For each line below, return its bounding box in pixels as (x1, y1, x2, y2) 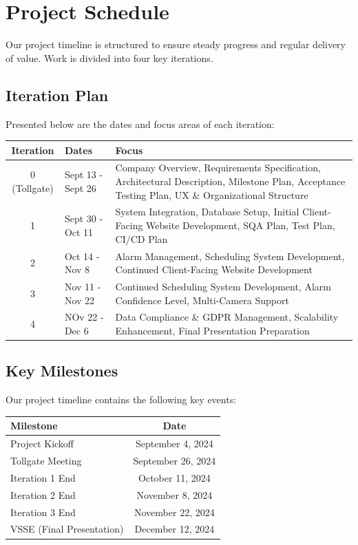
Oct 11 (64, 224, 94, 239)
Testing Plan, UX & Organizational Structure (115, 187, 308, 202)
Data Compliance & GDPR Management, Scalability (115, 310, 339, 324)
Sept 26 (64, 180, 96, 195)
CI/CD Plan (115, 231, 168, 246)
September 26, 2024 (133, 453, 216, 468)
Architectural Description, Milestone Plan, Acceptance (115, 174, 346, 189)
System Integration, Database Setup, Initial (115, 204, 299, 219)
